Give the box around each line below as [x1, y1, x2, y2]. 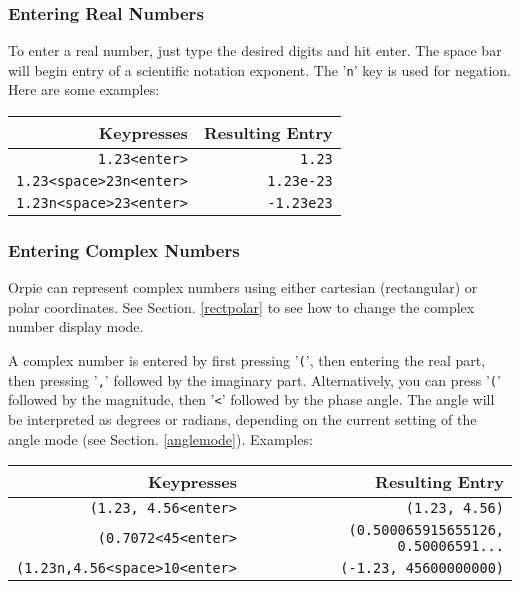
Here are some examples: [8, 79, 160, 100]
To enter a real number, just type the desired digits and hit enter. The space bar [8, 40, 502, 61]
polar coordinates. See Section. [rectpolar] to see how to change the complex [8, 296, 475, 317]
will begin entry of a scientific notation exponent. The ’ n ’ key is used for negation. [8, 59, 511, 80]
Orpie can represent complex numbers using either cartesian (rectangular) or [8, 277, 478, 298]
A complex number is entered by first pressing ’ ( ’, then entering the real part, [8, 350, 486, 371]
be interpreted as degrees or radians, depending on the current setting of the [8, 409, 477, 430]
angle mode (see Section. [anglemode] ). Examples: [8, 428, 313, 449]
